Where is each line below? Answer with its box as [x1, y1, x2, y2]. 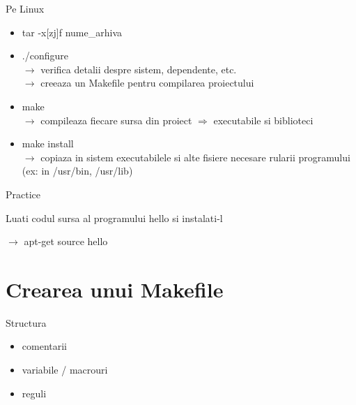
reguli [22, 385, 47, 400]
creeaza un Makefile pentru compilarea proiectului [40, 75, 254, 90]
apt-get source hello [24, 234, 108, 249]
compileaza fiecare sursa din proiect [40, 112, 192, 127]
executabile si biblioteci [213, 112, 314, 127]
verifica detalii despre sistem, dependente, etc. [40, 61, 237, 76]
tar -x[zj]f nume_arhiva [22, 24, 123, 39]
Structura [6, 315, 47, 330]
